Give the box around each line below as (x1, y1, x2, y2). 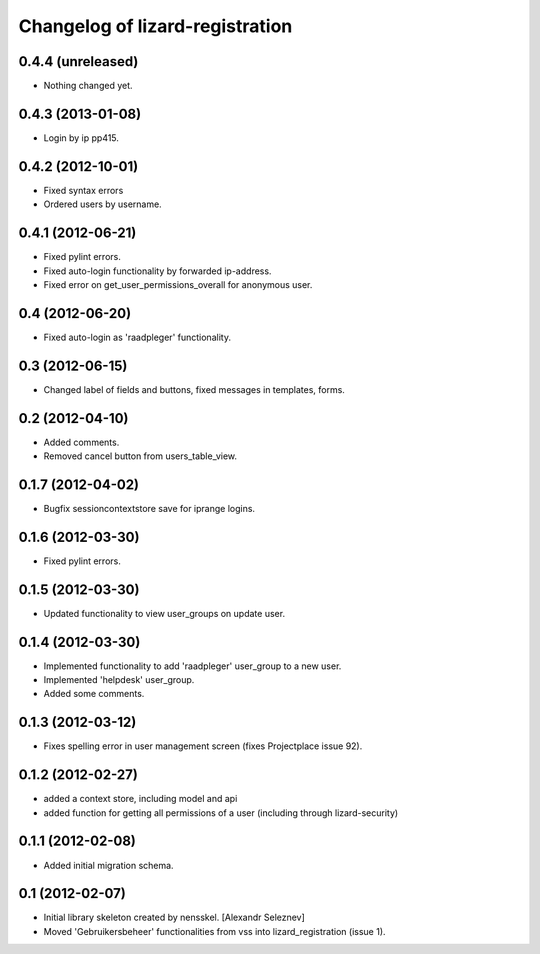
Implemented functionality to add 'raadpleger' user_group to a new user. (43, 660, 342, 672)
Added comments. (43, 436, 120, 448)
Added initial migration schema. (43, 859, 174, 871)
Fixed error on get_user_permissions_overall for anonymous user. (43, 278, 313, 290)
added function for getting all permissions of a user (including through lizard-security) (43, 806, 399, 819)
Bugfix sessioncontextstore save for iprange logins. (43, 502, 255, 514)
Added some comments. (43, 688, 145, 700)
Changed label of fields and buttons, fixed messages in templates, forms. (43, 383, 345, 395)
